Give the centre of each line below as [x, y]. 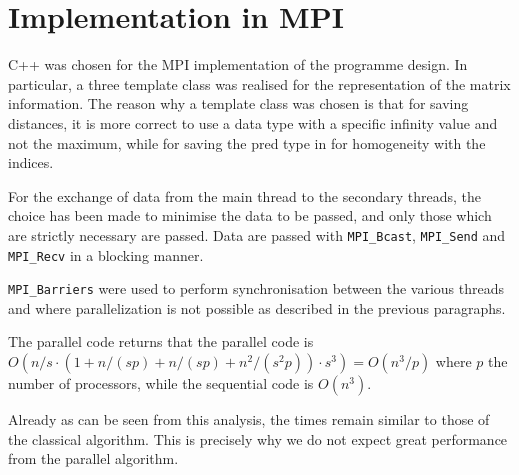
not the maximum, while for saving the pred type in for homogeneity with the [247, 142]
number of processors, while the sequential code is [161, 383]
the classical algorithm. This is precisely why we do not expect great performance [258, 438]
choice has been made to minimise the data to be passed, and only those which [250, 215]
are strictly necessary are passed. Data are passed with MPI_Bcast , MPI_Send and [257, 234]
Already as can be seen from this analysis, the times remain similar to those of [249, 419]
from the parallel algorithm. [93, 458]
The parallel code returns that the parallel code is [161, 341]
